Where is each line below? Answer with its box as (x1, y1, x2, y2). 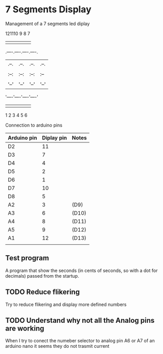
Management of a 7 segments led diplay (5, 20, 90, 27)
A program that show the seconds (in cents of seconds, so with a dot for (5, 267, 158, 274)
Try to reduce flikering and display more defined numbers (5, 301, 127, 307)
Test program (5, 254, 50, 262)
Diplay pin (41, 134, 67, 141)
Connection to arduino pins (5, 122, 63, 128)
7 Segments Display (5, 4, 92, 15)
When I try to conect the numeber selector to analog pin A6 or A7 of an (5, 338, 155, 344)
